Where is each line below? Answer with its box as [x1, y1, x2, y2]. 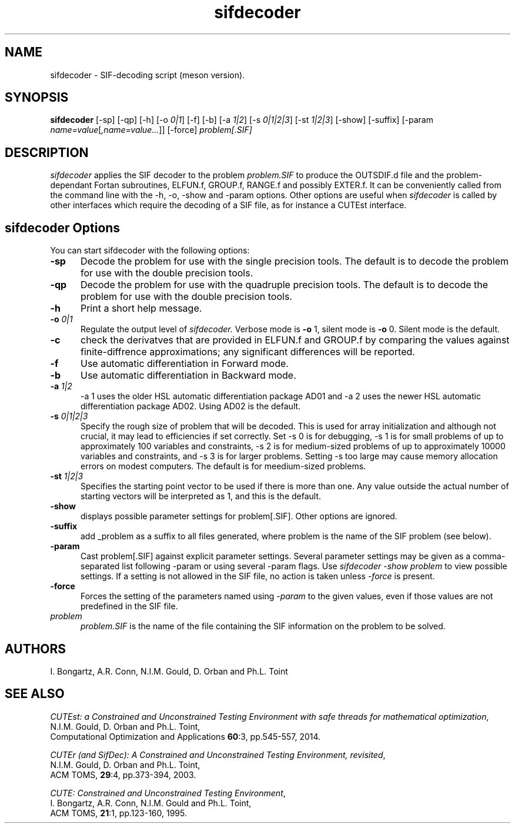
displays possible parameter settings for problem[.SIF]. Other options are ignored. [81, 511, 397, 522]
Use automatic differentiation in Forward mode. [80, 358, 289, 370]
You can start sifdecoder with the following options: [50, 245, 250, 256]
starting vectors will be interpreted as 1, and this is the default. [81, 491, 322, 502]
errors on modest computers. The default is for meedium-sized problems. [81, 461, 366, 472]
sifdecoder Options [5, 220, 121, 235]
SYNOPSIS [5, 90, 69, 105]
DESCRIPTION [5, 145, 89, 160]
